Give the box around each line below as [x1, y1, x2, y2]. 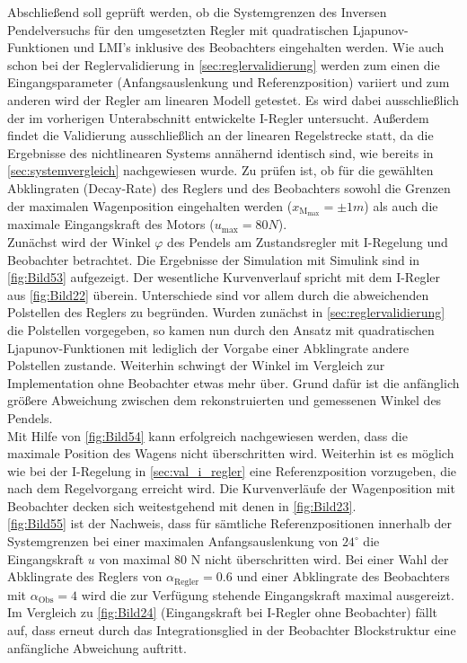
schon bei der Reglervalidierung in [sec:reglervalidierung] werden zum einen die [7, 55, 440, 74]
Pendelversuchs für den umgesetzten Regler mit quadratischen [7, 20, 349, 39]
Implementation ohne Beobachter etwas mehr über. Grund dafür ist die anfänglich [7, 373, 460, 392]
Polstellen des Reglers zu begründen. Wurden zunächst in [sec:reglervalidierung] [7, 303, 445, 322]
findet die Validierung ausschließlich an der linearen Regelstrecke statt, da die [7, 126, 434, 145]
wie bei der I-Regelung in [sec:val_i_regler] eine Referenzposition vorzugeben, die [7, 461, 457, 480]
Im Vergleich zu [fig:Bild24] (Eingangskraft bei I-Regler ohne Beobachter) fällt [7, 603, 437, 622]
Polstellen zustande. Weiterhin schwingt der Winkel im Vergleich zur [7, 356, 385, 375]
